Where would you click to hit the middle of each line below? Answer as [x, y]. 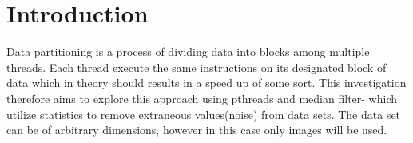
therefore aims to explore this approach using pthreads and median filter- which [202, 98]
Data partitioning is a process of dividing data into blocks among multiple [188, 52]
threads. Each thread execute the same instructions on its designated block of [197, 67]
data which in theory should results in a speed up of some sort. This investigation [206, 83]
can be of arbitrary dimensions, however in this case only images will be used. [197, 130]
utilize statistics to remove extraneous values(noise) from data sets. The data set [204, 114]
